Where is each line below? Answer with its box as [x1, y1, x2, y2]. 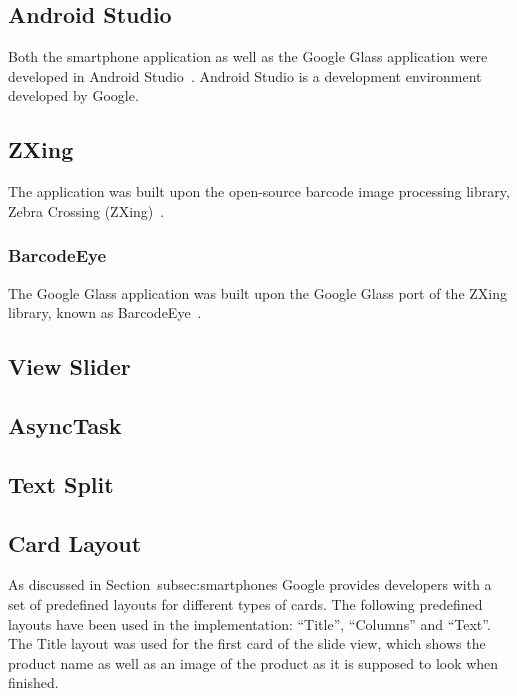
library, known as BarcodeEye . [8, 302, 202, 323]
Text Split [8, 468, 114, 499]
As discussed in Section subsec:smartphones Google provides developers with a [8, 574, 492, 595]
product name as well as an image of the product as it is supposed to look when [8, 652, 499, 673]
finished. [8, 672, 59, 693]
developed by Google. [8, 85, 139, 106]
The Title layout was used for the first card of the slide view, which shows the [8, 633, 486, 654]
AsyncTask [8, 409, 122, 440]
